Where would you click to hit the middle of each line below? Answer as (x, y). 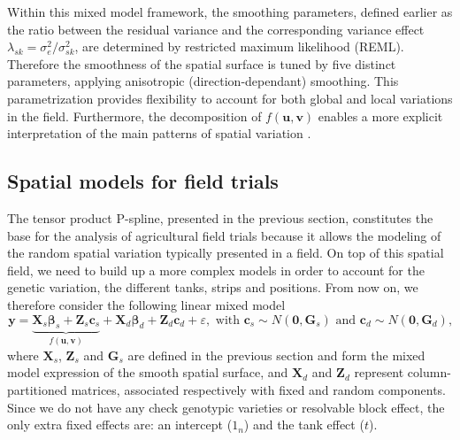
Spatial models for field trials (143, 181)
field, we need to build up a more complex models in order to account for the (216, 270)
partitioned (37, 389)
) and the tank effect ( (304, 425)
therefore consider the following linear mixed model (146, 304)
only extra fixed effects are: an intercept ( (120, 425)
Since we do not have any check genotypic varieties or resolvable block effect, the (226, 407)
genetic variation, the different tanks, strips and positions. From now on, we (213, 287)
